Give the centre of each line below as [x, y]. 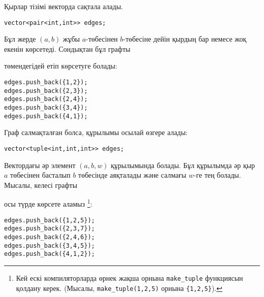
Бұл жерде [20, 39]
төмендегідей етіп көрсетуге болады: [61, 66]
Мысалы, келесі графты [41, 185]
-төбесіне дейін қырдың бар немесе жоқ [185, 39]
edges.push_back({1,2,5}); [49, 220]
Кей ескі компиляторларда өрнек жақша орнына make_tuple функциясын [129, 277]
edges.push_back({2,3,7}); [49, 229]
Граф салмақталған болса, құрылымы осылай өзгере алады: [96, 132]
